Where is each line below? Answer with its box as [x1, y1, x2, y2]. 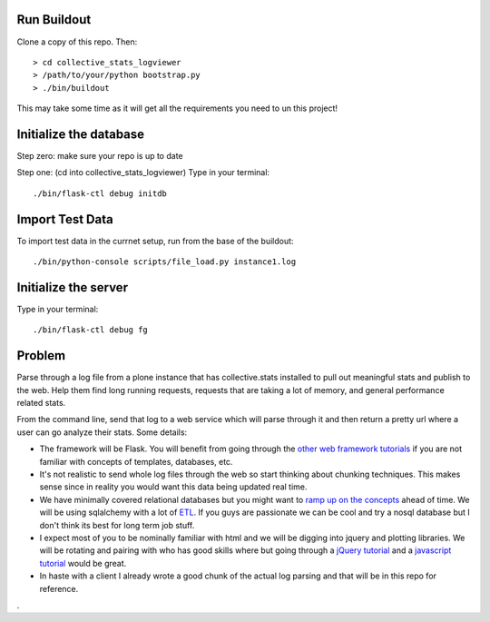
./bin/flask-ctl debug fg [33, 325, 149, 335]
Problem [16, 348, 66, 363]
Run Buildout [16, 12, 92, 27]
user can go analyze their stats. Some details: [16, 427, 188, 438]
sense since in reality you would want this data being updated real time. [39, 481, 308, 492]
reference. [39, 583, 79, 594]
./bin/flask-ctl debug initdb [33, 188, 168, 199]
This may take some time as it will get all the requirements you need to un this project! [16, 103, 338, 114]
